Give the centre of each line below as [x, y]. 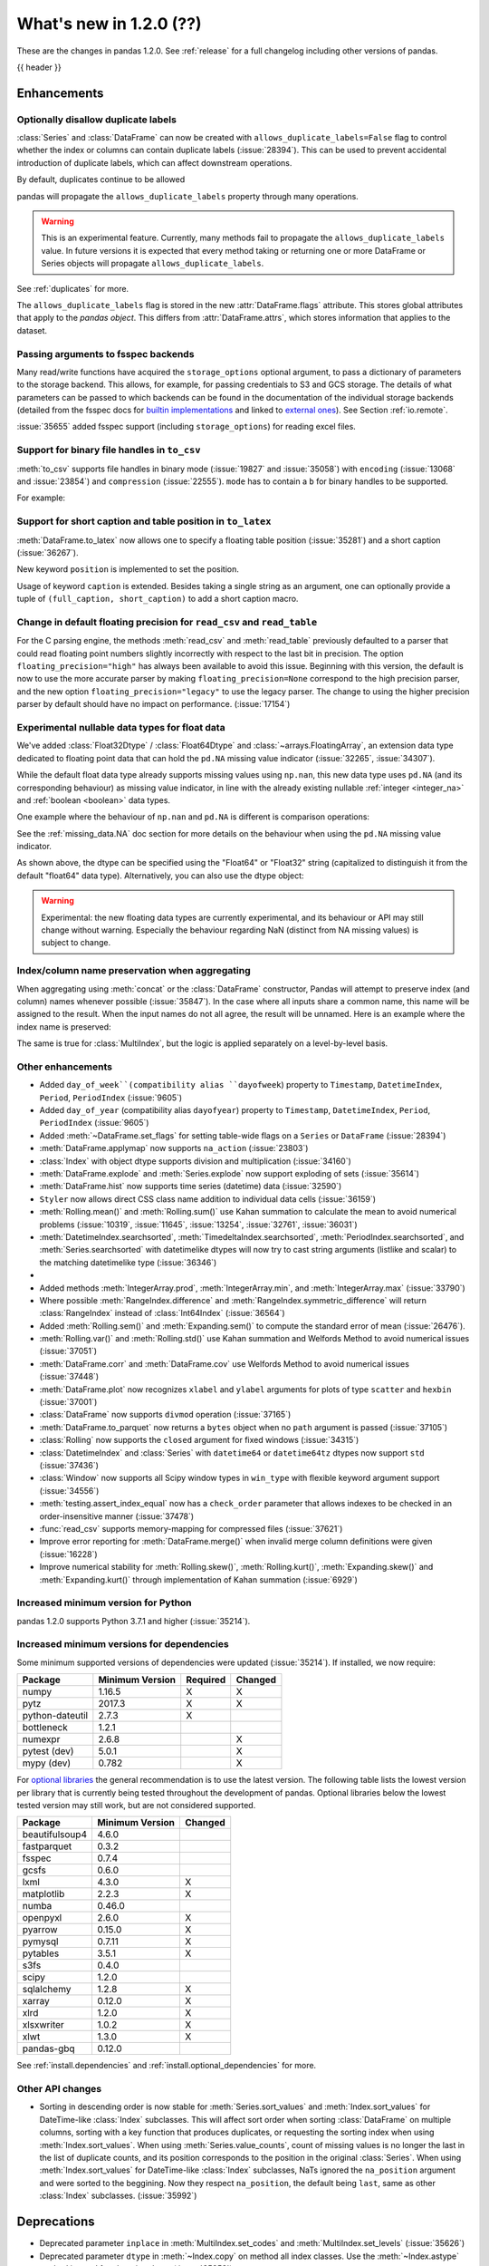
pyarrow [40, 1930]
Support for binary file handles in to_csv [109, 450]
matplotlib [43, 1894]
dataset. [32, 330]
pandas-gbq [49, 2048]
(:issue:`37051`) [68, 1351]
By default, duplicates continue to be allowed [101, 179]
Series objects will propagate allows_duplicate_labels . [153, 264]
